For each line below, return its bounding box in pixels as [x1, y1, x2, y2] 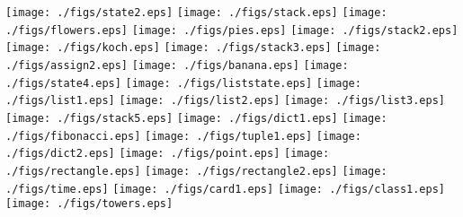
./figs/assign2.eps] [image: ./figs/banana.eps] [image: [5, 58, 349, 72]
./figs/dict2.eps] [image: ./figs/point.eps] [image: [5, 147, 330, 161]
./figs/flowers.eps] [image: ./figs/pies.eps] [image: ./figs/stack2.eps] [5, 23, 459, 37]
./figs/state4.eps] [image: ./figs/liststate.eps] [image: [5, 76, 361, 90]
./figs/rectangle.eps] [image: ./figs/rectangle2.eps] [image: [5, 164, 387, 178]
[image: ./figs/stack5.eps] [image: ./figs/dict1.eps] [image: [5, 111, 387, 125]
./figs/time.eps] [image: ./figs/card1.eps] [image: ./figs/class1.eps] [5, 182, 446, 195]
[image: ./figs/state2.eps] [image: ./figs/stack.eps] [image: [5, 6, 387, 19]
